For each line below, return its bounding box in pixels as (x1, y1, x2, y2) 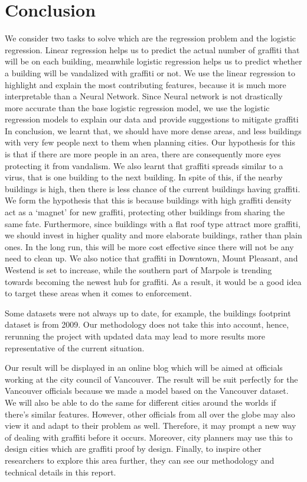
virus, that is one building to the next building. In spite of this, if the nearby (5, 171, 283, 183)
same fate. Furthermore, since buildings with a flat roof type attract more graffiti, (5, 217, 301, 229)
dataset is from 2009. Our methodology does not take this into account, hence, (5, 318, 289, 331)
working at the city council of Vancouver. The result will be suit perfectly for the (5, 373, 298, 385)
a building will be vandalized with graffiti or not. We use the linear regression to (5, 66, 295, 79)
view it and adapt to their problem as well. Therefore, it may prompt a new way (5, 419, 296, 432)
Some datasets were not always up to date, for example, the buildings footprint (5, 306, 291, 319)
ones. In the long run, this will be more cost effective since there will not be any (5, 240, 294, 253)
